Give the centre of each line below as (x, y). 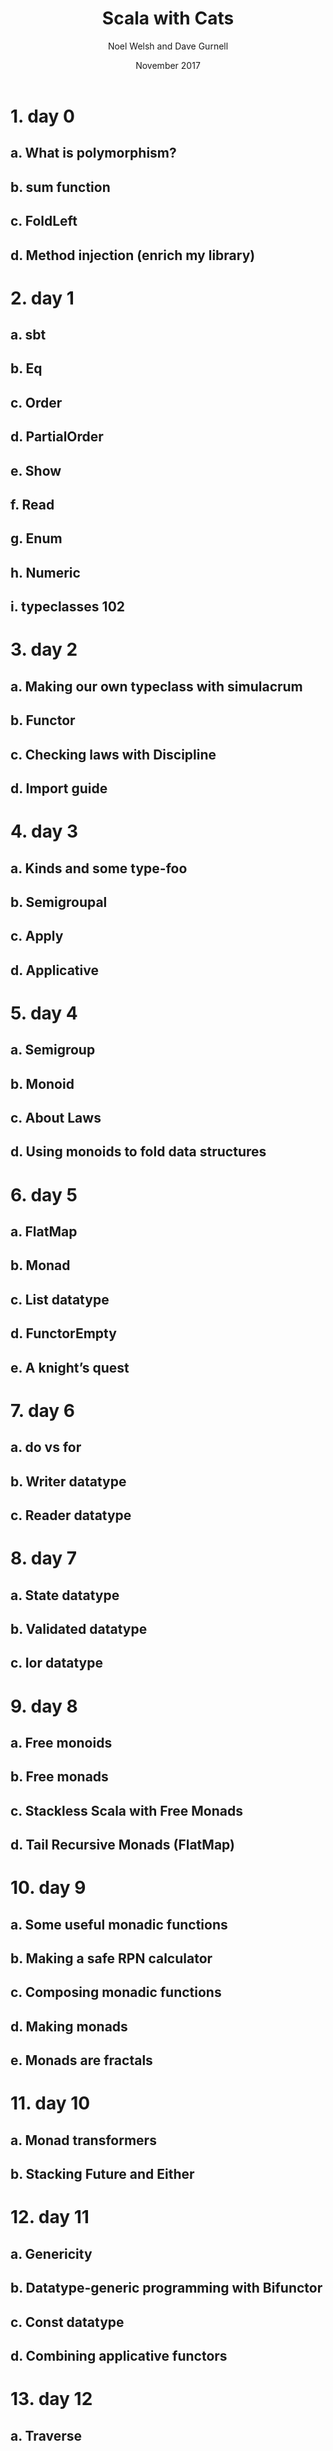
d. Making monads (69, 2026)
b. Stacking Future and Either (102, 2174)
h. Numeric (45, 572)
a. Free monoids (61, 1742)
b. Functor (43, 720)
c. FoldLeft (44, 221)
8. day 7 (43, 1558)
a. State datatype (65, 1595)
